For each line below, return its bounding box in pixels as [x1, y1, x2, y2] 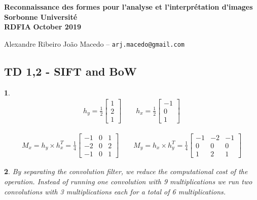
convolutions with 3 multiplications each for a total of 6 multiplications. [4, 186, 226, 196]
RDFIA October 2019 [4, 21, 82, 32]
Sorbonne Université [4, 11, 78, 22]
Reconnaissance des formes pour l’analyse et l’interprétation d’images [4, 2, 253, 12]
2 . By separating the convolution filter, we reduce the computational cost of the [4, 166, 248, 177]
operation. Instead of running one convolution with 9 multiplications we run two [4, 176, 252, 187]
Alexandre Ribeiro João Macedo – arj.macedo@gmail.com [4, 38, 185, 49]
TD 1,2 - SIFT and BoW [4, 63, 137, 79]
